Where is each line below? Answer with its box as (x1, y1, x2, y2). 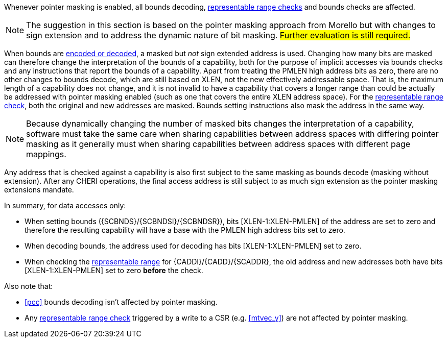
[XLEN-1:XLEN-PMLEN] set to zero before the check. (25, 266, 203, 275)
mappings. (26, 149, 66, 159)
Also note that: (4, 282, 53, 290)
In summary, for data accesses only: (4, 201, 126, 210)
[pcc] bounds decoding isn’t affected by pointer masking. (25, 298, 218, 306)
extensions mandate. (4, 185, 74, 194)
